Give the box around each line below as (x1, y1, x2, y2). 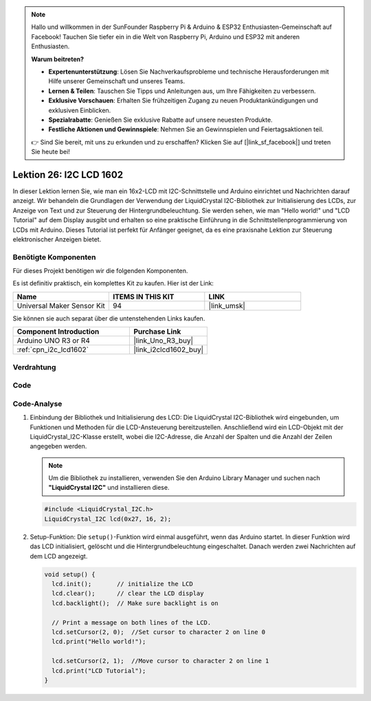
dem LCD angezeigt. (30, 552, 88, 560)
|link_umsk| (208, 301, 245, 310)
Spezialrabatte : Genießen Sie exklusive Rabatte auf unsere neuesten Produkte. (48, 116, 273, 124)
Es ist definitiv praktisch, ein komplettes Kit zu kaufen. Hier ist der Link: (12, 279, 214, 288)
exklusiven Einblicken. (48, 106, 111, 114)
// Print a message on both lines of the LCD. (52, 618, 212, 626)
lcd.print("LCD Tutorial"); (52, 667, 146, 674)
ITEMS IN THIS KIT (112, 292, 175, 301)
